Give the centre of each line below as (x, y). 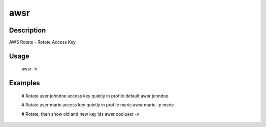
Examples (25, 83)
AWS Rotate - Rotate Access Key (42, 42)
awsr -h (29, 69)
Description (28, 30)
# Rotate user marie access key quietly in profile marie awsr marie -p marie (98, 105)
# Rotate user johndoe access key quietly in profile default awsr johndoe (95, 95)
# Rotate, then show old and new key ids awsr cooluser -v (80, 114)
